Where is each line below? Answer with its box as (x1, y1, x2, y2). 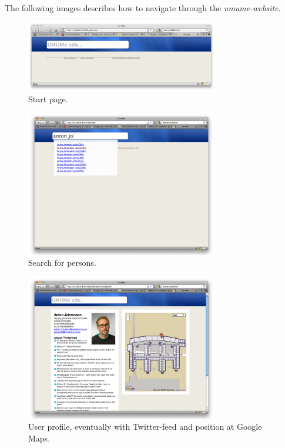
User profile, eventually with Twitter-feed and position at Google (28, 420, 262, 433)
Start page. (28, 92, 68, 105)
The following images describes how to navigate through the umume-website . (5, 2, 281, 14)
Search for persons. (28, 256, 96, 269)
